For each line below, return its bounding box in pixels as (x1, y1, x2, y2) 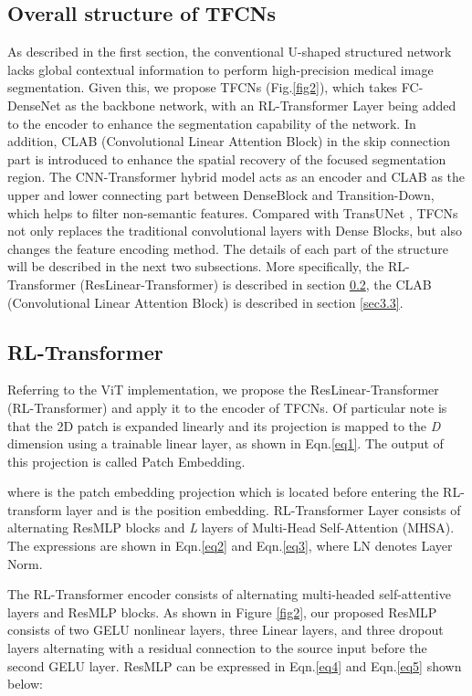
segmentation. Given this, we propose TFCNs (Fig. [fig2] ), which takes (7, 78, 398, 97)
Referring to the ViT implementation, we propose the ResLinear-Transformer (7, 380, 439, 399)
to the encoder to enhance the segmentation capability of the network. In (7, 113, 416, 132)
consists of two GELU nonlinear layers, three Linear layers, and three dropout (7, 620, 444, 639)
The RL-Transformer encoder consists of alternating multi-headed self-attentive (7, 585, 451, 604)
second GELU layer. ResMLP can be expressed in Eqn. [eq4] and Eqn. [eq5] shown (7, 656, 462, 675)
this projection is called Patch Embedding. (7, 451, 246, 470)
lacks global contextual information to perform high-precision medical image (7, 59, 434, 79)
